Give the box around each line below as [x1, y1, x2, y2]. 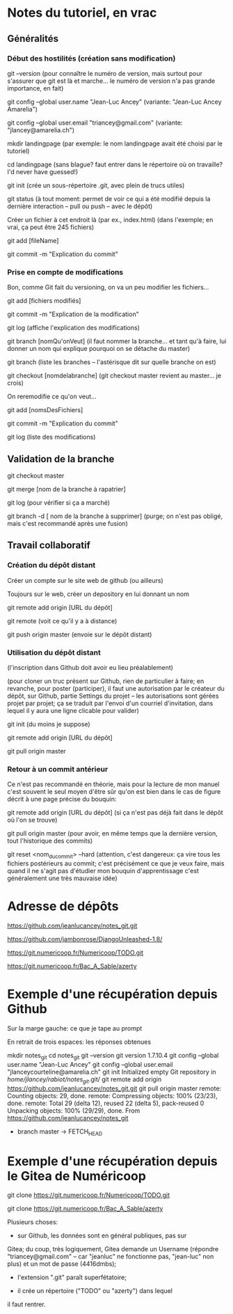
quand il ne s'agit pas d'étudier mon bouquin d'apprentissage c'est [7, 867, 200, 875]
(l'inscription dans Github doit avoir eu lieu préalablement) [7, 663, 174, 671]
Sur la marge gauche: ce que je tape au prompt [7, 1024, 143, 1032]
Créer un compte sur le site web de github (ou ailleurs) [7, 576, 163, 584]
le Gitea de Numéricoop [7, 1168, 146, 1184]
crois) [7, 379, 24, 387]
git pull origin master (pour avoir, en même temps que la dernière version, [7, 829, 218, 838]
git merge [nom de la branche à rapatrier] [7, 485, 127, 493]
